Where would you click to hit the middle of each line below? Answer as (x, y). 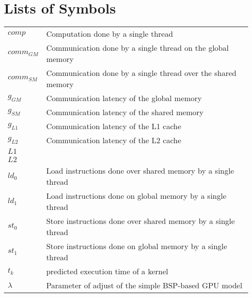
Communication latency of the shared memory (125, 112)
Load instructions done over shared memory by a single (140, 171)
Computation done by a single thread (110, 34)
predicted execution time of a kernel (107, 271)
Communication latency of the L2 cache (114, 140)
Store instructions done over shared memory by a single (141, 221)
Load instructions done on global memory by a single (136, 196)
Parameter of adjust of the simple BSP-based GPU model (144, 285)
